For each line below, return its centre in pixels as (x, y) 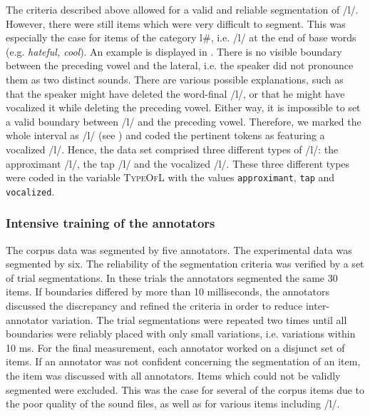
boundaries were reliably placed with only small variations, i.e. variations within (181, 334)
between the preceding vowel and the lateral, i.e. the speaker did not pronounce (180, 65)
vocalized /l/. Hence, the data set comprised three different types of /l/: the (172, 149)
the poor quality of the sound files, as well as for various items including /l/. (173, 404)
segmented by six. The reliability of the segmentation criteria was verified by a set (185, 264)
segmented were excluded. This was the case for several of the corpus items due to (185, 389)
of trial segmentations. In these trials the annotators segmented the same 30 (172, 277)
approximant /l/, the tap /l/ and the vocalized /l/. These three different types (178, 163)
